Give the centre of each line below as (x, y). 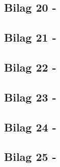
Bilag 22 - (30, 67)
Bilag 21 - (30, 37)
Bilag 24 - (30, 127)
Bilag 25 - (30, 157)
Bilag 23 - (30, 97)
